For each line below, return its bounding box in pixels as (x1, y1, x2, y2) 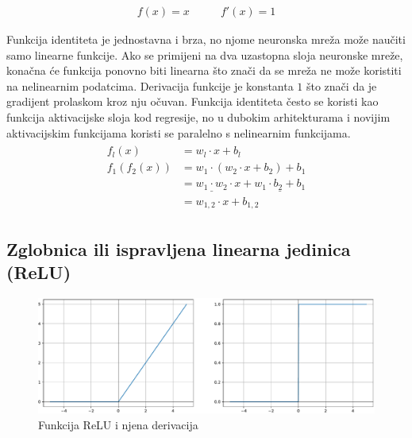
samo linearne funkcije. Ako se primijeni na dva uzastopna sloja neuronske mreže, (6, 46, 403, 63)
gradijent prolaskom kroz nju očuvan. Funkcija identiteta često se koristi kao (6, 93, 379, 110)
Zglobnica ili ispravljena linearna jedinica (6, 236, 351, 261)
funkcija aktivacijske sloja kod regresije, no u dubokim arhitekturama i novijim (6, 109, 391, 125)
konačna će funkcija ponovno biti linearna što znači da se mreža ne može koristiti (6, 62, 402, 79)
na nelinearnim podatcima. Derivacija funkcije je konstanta (6, 77, 294, 94)
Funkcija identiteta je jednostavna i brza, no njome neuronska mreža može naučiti (6, 31, 406, 48)
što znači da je (306, 77, 377, 94)
